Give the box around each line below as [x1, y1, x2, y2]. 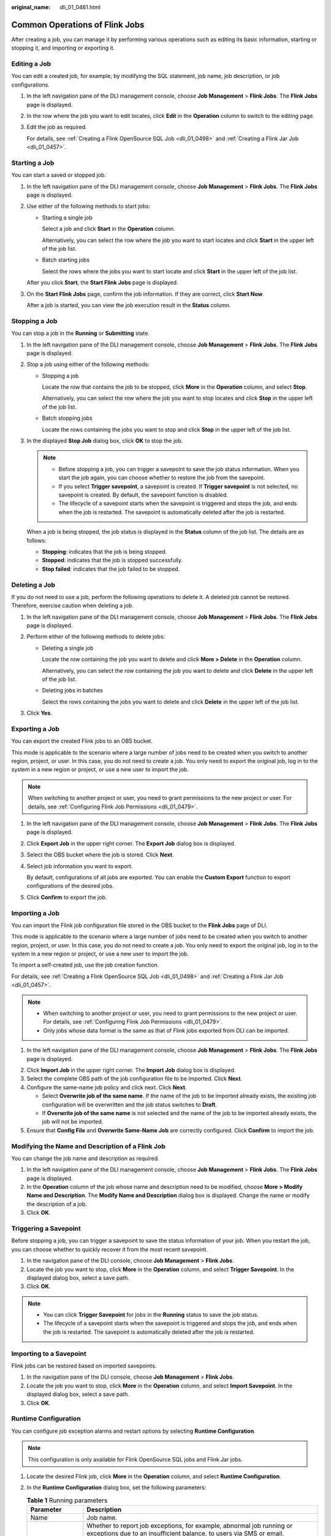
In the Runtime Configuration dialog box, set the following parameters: [26, 1484, 207, 1491]
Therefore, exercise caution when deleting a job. [11, 602, 134, 609]
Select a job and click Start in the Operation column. [42, 225, 175, 233]
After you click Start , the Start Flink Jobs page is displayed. [26, 279, 178, 286]
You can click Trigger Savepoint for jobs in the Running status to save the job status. [43, 1311, 259, 1319]
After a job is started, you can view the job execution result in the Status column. [26, 302, 231, 308]
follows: [26, 536, 47, 544]
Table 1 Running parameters [26, 1496, 108, 1505]
